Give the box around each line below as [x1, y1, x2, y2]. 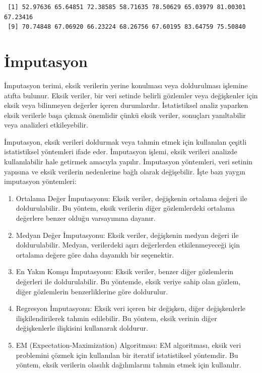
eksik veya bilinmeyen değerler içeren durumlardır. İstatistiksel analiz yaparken [4, 100, 248, 110]
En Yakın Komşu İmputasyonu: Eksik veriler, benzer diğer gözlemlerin [16, 266, 234, 277]
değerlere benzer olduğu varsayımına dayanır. [16, 213, 156, 223]
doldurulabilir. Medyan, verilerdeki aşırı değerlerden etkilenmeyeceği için [16, 239, 240, 250]
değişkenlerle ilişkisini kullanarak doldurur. [16, 323, 148, 333]
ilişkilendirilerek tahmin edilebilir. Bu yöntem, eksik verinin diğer [16, 313, 217, 323]
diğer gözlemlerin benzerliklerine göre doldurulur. [16, 286, 168, 296]
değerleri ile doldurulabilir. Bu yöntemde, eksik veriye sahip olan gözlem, [16, 276, 241, 286]
